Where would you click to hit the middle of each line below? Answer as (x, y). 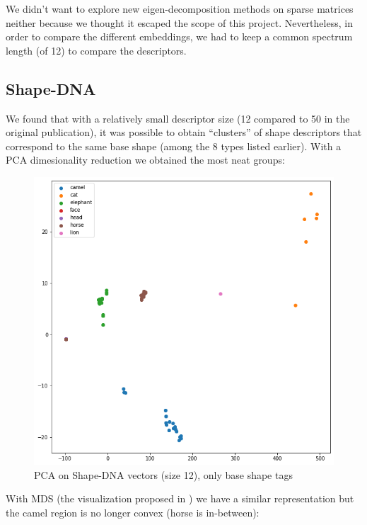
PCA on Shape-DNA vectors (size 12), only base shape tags (163, 474)
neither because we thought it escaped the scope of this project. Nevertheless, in (179, 22)
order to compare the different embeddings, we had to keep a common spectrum (179, 36)
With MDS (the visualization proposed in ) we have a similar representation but (180, 498)
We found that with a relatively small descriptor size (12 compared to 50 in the (178, 118)
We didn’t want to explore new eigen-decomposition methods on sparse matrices (180, 9)
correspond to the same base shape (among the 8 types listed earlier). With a (174, 146)
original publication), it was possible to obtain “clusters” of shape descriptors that (184, 132)
